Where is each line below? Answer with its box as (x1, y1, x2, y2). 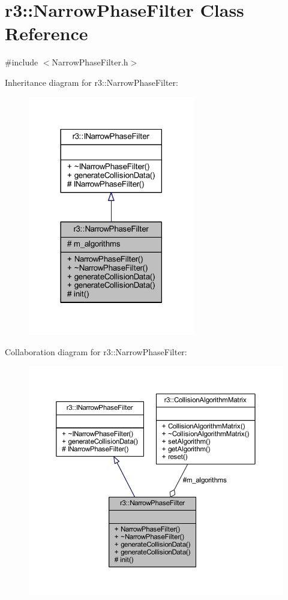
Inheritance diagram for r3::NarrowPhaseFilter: (5, 76, 178, 88)
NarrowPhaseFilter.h (52, 56, 128, 68)
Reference (5, 21, 88, 46)
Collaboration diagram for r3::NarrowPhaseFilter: (5, 345, 187, 358)
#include (5, 56, 38, 68)
